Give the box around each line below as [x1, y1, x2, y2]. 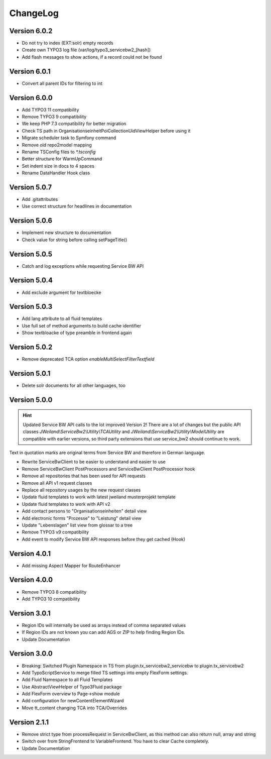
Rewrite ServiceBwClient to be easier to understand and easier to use [22, 459, 166, 465]
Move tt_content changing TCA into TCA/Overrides [22, 705, 127, 711]
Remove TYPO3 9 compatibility [22, 114, 87, 120]
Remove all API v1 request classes [22, 480, 92, 486]
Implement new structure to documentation [22, 230, 111, 236]
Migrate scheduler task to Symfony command [22, 135, 116, 141]
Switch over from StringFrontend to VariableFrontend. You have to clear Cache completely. [22, 738, 209, 744]
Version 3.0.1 [9, 609, 51, 617]
